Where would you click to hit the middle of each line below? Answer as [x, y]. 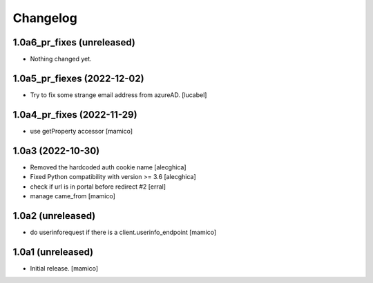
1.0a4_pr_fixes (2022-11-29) [75, 115]
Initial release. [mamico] [64, 268]
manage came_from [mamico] [73, 196]
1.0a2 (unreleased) [54, 216]
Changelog [45, 18]
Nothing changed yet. [61, 59]
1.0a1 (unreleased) [53, 252]
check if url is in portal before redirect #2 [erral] [98, 187]
